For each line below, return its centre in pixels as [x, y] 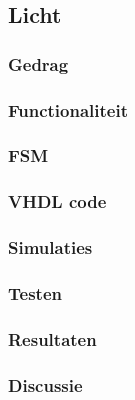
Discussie [45, 384]
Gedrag [38, 63]
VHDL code [57, 201]
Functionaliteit [68, 109]
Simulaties [50, 247]
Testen [35, 292]
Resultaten [52, 338]
